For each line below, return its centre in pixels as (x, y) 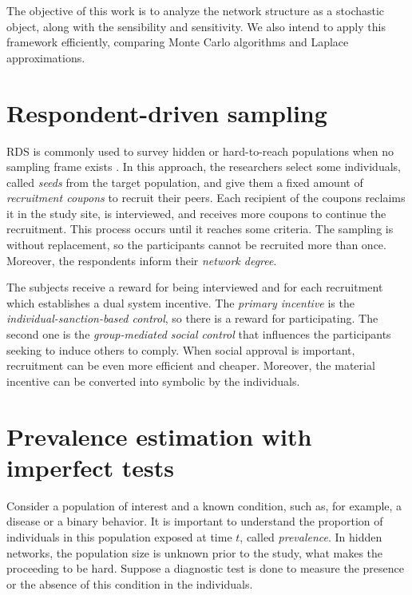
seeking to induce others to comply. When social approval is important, (181, 349)
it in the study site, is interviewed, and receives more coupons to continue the (196, 213)
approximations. (46, 57)
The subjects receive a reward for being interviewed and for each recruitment (195, 287)
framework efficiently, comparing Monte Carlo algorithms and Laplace (178, 42)
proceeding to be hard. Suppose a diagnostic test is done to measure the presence (205, 568)
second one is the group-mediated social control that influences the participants (199, 334)
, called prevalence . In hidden (311, 536)
